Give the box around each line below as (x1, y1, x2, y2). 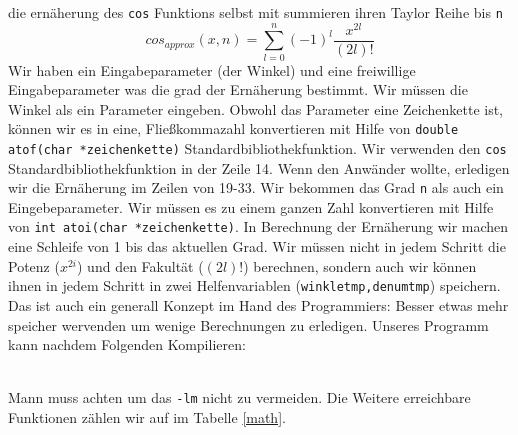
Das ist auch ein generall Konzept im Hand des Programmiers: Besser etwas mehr (8, 294, 509, 315)
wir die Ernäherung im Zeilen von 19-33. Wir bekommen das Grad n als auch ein (8, 177, 504, 198)
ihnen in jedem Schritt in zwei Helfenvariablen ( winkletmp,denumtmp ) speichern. (8, 275, 501, 296)
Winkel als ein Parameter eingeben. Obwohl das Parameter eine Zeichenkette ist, (8, 98, 504, 119)
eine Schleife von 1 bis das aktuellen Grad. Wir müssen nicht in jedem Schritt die (8, 236, 506, 257)
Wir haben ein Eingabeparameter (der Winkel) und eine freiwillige (8, 59, 416, 80)
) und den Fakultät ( (77, 255, 204, 276)
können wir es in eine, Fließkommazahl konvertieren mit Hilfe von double (8, 118, 459, 139)
